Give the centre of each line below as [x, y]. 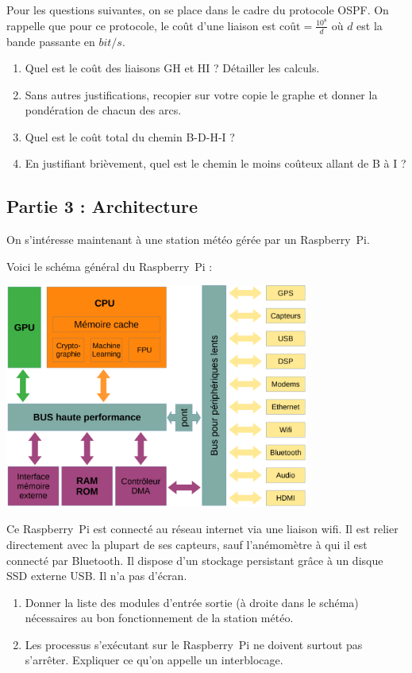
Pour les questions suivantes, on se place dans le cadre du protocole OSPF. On [198, 10]
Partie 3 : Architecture [102, 206]
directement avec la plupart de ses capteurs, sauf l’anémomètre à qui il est [187, 544]
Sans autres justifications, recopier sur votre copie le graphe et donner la [201, 94]
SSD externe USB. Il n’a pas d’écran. [97, 576]
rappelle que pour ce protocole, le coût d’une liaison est [141, 25]
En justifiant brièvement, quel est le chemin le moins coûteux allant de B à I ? [216, 163]
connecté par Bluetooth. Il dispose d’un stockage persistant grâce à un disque [195, 560]
